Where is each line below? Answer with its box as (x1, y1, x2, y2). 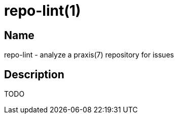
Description (4, 68, 64, 81)
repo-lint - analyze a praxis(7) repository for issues (4, 50, 174, 60)
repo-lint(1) (4, 2, 81, 19)
